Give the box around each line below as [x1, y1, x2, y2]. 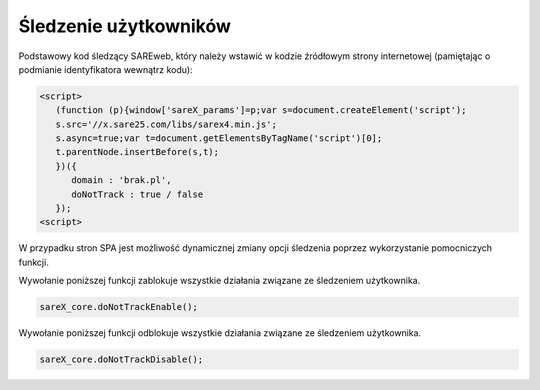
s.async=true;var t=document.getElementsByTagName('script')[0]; [55, 133, 383, 144]
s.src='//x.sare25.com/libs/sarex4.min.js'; [55, 118, 277, 130]
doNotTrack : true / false [71, 188, 204, 200]
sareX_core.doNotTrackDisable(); [39, 354, 204, 365]
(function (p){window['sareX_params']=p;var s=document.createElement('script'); [55, 105, 467, 116]
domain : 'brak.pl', [71, 175, 172, 186]
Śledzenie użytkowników [18, 15, 232, 37]
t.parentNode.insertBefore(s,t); [55, 146, 220, 158]
